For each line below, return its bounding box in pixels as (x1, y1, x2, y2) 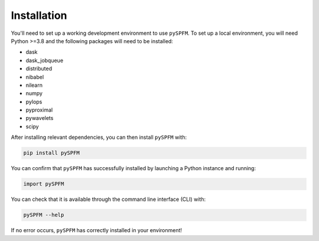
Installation (11, 9, 67, 22)
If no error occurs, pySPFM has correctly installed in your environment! (11, 227, 183, 234)
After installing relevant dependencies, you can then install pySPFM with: (11, 133, 187, 141)
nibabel (25, 73, 44, 80)
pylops (25, 98, 43, 105)
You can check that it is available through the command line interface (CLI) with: (11, 196, 206, 203)
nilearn (25, 82, 43, 89)
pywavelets (25, 115, 54, 122)
